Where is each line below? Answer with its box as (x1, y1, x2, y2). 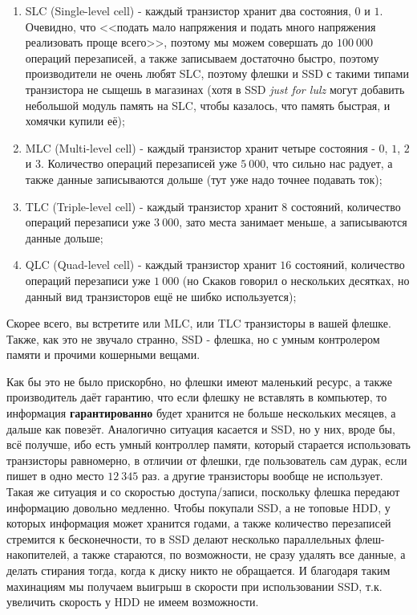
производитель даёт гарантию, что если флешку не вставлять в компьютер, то (6, 389, 387, 405)
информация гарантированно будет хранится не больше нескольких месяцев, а (6, 405, 396, 422)
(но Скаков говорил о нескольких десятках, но (182, 271, 410, 288)
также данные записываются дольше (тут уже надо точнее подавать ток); (25, 170, 383, 187)
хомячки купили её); (25, 112, 125, 129)
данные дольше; (25, 229, 103, 246)
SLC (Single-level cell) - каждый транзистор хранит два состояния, (25, 2, 351, 18)
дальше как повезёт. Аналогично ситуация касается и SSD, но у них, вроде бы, (6, 420, 395, 437)
